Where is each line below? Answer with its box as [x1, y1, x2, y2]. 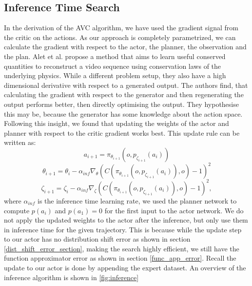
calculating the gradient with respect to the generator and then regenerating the [4, 89, 244, 100]
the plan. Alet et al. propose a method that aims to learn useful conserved [4, 51, 226, 61]
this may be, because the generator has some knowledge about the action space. [4, 108, 243, 119]
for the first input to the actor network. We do [104, 205, 244, 215]
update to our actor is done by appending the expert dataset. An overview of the [4, 263, 246, 273]
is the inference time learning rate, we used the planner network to [37, 195, 237, 205]
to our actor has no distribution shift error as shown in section [4, 234, 191, 244]
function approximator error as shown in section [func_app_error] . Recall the [4, 253, 236, 263]
